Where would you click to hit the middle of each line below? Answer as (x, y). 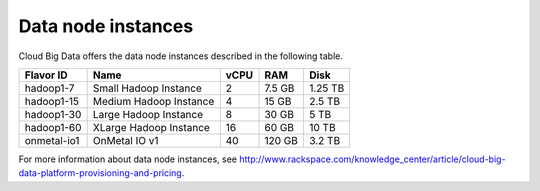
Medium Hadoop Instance (153, 101)
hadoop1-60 (53, 127)
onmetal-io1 (52, 140)
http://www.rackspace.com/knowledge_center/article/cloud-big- (372, 159)
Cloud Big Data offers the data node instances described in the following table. (181, 56)
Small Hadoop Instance (147, 88)
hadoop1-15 (52, 101)
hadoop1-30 (53, 114)
